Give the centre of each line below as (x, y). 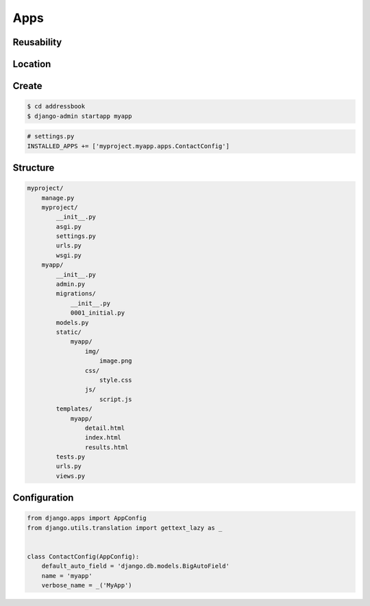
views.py (71, 476)
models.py (72, 323)
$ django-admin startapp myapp (80, 116)
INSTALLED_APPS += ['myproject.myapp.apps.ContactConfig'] (128, 146)
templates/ (74, 409)
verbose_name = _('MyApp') (87, 585)
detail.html (105, 428)
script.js (116, 399)
